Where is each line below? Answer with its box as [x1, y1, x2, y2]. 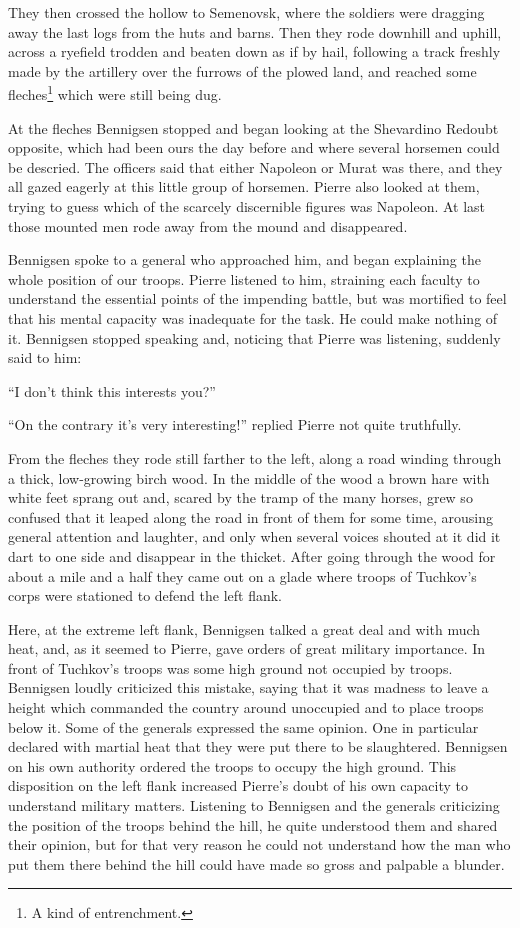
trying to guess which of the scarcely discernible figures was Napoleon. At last [8, 196, 486, 216]
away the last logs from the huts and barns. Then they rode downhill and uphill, [8, 21, 502, 42]
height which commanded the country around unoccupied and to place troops [8, 697, 484, 718]
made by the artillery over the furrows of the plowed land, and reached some [8, 60, 477, 81]
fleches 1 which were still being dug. [8, 81, 222, 105]
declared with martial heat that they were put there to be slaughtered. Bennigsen [8, 736, 508, 757]
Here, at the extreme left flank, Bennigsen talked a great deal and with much [8, 618, 481, 639]
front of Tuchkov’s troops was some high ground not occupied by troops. [8, 657, 453, 678]
